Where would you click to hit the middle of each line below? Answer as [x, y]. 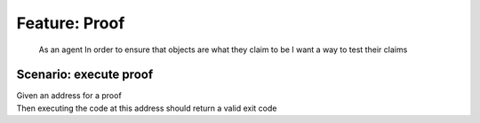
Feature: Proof [71, 23]
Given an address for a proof [69, 96]
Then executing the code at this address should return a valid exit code [147, 108]
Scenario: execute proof [85, 75]
